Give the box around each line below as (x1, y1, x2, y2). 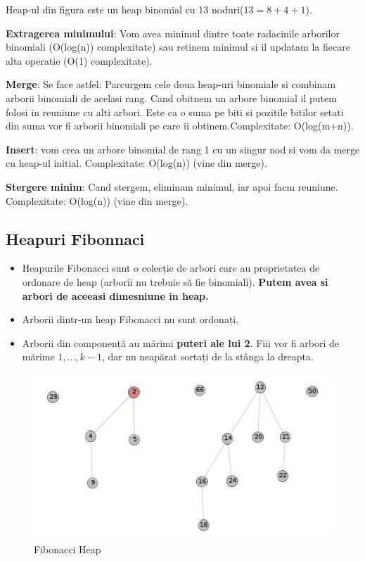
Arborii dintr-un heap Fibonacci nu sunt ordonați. (22, 312, 239, 327)
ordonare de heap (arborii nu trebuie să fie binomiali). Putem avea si (22, 274, 328, 289)
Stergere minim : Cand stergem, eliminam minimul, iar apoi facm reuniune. (6, 179, 338, 194)
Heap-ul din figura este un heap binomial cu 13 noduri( (6, 2, 244, 16)
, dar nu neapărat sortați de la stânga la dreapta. (102, 349, 314, 364)
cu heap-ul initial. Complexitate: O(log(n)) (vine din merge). (6, 156, 267, 170)
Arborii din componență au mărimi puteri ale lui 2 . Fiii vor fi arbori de (22, 335, 339, 350)
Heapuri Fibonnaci (6, 227, 145, 249)
